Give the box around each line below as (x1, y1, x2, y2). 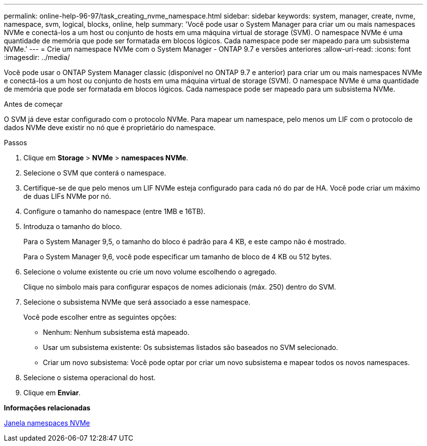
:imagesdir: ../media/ (4, 53, 70, 61)
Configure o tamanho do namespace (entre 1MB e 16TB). (23, 207, 206, 215)
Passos (4, 138, 27, 147)
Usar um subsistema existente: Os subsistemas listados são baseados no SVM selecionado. (43, 343, 338, 351)
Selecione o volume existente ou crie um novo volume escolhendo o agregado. (23, 268, 277, 276)
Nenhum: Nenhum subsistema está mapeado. (43, 328, 190, 336)
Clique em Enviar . (23, 388, 81, 397)
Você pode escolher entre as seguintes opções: (23, 313, 177, 321)
